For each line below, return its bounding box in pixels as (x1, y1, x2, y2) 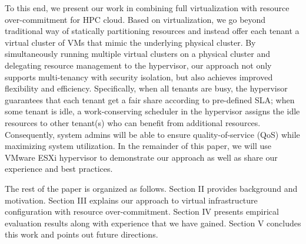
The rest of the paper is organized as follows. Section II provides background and (5, 182, 298, 194)
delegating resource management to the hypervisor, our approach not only (5, 59, 272, 71)
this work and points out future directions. (5, 228, 158, 240)
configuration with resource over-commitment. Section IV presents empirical (5, 205, 279, 218)
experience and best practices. (5, 162, 113, 175)
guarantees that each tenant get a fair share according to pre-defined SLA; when (5, 93, 295, 106)
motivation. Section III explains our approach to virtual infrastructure (5, 194, 258, 206)
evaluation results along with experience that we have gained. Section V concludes (5, 216, 301, 229)
